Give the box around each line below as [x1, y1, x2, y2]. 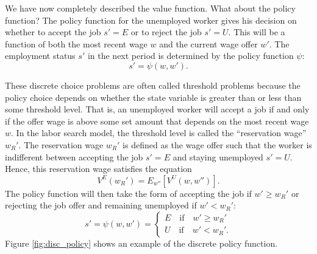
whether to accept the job [5, 26, 101, 38]
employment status [5, 49, 76, 62]
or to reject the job [130, 26, 202, 38]
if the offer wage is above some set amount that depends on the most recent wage [5, 114, 309, 127]
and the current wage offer [159, 37, 258, 50]
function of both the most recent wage [5, 37, 148, 50]
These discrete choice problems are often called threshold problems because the [5, 78, 301, 91]
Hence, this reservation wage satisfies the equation [5, 162, 192, 175]
